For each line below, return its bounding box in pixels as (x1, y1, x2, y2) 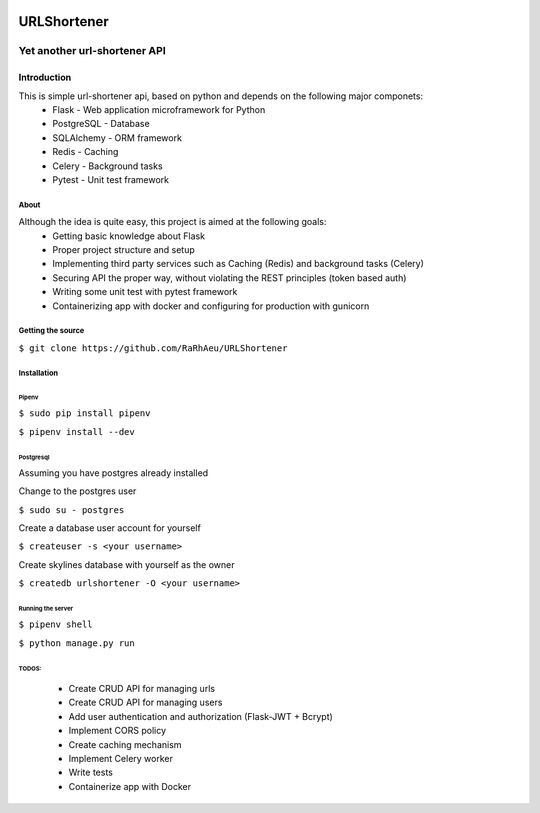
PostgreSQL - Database (52, 118, 150, 130)
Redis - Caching (52, 146, 119, 158)
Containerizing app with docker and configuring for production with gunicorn (52, 300, 370, 312)
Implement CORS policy (68, 725, 167, 737)
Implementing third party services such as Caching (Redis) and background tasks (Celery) (52, 258, 425, 270)
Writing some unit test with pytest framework (52, 286, 238, 298)
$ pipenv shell (18, 619, 94, 630)
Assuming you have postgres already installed (18, 466, 209, 479)
